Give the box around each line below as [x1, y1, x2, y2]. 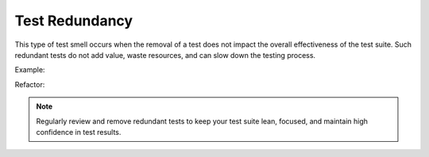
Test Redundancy [14, 12, 133, 29]
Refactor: [14, 79, 45, 89]
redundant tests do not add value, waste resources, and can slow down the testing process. [14, 50, 316, 59]
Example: [14, 65, 45, 75]
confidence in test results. [36, 127, 122, 136]
